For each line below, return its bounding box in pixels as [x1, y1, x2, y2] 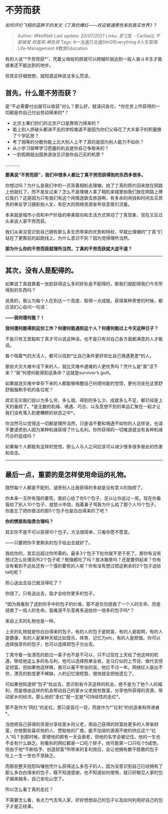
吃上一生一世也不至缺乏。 [5, 752, 58, 759]
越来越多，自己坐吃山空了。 [9, 776, 66, 782]
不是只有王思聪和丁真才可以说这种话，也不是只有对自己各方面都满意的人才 [5, 336, 158, 342]
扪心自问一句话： [13, 304, 49, 310]
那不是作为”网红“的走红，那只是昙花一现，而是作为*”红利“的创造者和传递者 [5, 704, 160, 710]
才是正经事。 [9, 803, 36, 809]
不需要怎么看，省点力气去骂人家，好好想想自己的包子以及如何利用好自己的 [5, 797, 158, 803]
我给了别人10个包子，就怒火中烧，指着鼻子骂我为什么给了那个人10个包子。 [5, 501, 159, 507]
